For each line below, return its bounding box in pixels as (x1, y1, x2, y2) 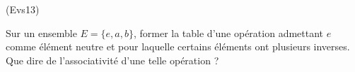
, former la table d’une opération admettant (133, 25, 324, 40)
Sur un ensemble (6, 25, 77, 40)
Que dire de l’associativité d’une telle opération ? (6, 52, 219, 67)
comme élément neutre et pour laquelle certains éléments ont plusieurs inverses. (6, 39, 350, 54)
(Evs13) (6, 2, 40, 16)
